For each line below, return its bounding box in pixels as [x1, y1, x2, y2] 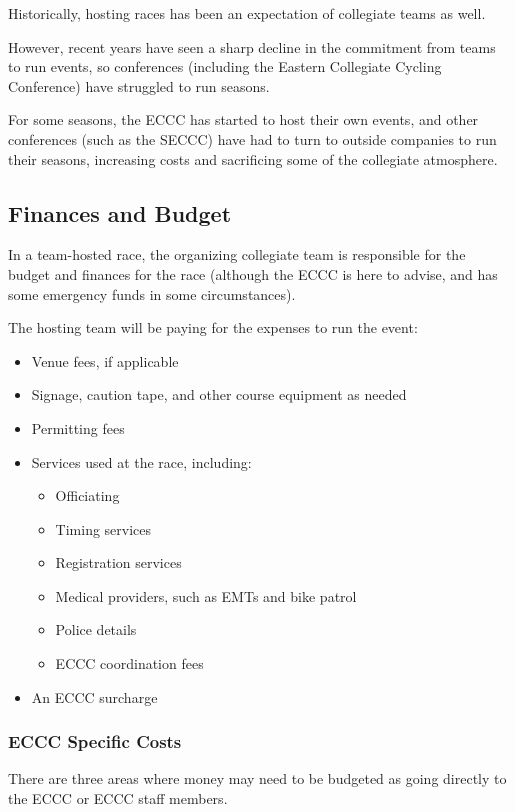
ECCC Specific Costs [8, 729, 182, 754]
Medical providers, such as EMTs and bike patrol [55, 585, 357, 606]
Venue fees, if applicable [31, 350, 179, 371]
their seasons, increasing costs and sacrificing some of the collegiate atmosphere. [8, 148, 498, 169]
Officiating [55, 485, 120, 506]
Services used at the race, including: [31, 451, 252, 472]
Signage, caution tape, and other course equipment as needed [31, 384, 407, 405]
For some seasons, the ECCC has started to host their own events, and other [8, 109, 479, 130]
